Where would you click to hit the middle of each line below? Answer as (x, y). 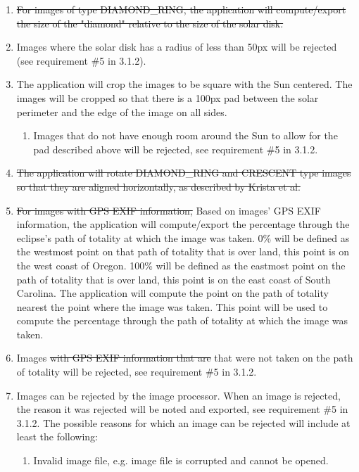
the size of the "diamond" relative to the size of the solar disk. (150, 23)
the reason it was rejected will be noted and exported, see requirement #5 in (182, 409)
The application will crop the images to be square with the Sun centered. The (184, 84)
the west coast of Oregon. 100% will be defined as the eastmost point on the (181, 265)
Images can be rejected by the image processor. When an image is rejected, (178, 395)
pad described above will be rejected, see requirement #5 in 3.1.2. (176, 149)
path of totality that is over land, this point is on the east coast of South (174, 279)
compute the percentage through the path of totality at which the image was (182, 320)
